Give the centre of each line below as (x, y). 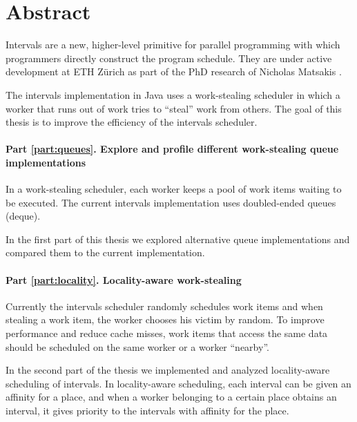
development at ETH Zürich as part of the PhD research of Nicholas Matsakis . (174, 71)
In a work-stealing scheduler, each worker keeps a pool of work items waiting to (174, 189)
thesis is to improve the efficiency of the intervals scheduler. (132, 122)
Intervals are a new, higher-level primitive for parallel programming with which (173, 45)
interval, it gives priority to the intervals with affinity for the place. (147, 410)
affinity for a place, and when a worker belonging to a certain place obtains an (171, 397)
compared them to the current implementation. (105, 252)
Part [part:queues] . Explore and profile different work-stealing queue (172, 149)
